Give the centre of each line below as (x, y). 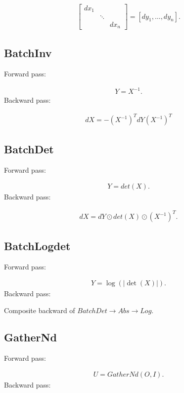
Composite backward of (40, 310)
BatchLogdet (37, 245)
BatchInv (28, 53)
